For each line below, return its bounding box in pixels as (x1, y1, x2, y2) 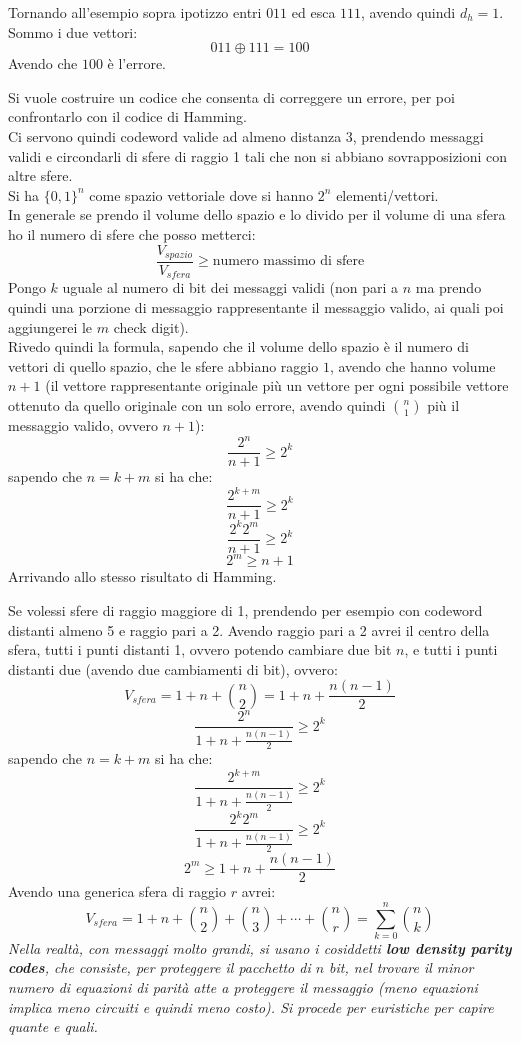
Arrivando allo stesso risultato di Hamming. (8, 566, 277, 587)
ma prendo (415, 277, 482, 298)
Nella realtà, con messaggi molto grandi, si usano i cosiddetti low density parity (8, 937, 512, 958)
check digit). (113, 316, 189, 337)
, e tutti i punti (404, 639, 498, 660)
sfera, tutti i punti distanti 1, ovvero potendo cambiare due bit (8, 639, 392, 660)
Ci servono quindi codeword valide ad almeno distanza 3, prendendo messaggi (8, 125, 484, 146)
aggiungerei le (8, 316, 93, 337)
